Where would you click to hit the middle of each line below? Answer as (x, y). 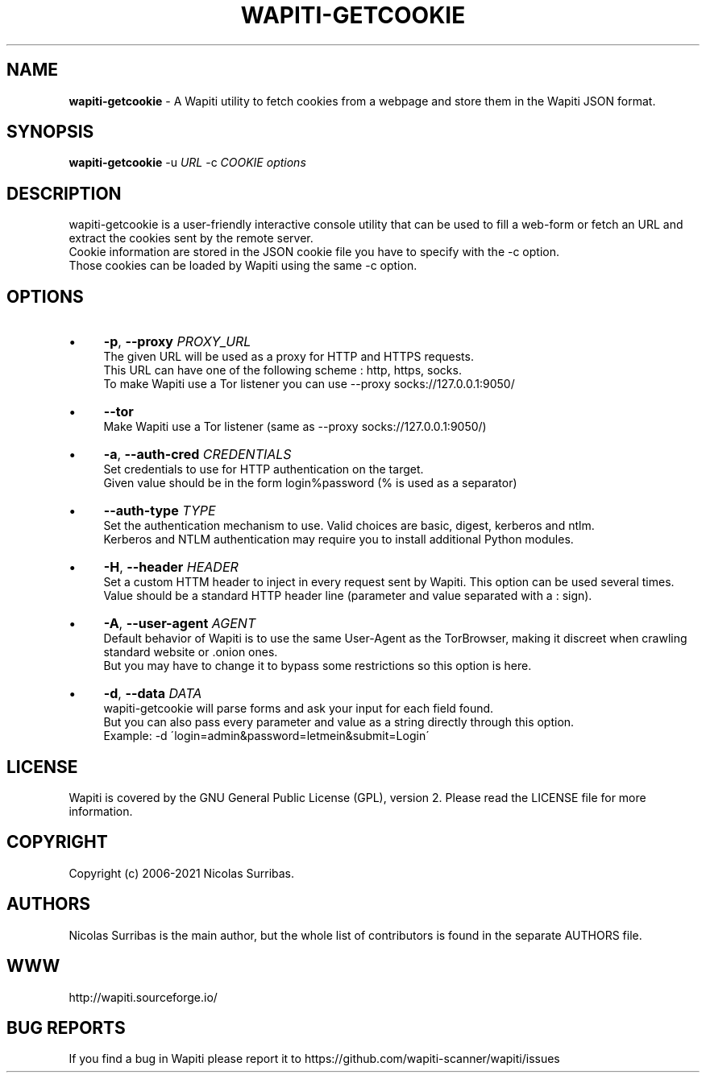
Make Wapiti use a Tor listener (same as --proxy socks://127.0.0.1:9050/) (295, 427)
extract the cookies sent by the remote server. (191, 238)
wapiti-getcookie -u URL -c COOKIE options (187, 163)
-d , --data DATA (153, 694)
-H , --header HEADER (171, 567)
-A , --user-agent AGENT (180, 624)
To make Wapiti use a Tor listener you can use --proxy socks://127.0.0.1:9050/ (309, 384)
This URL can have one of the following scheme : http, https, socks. (282, 370)
